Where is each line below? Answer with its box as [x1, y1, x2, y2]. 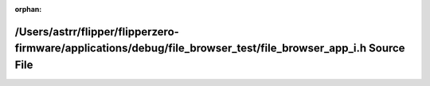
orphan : [14, 5, 42, 13]
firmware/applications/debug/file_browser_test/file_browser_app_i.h [14, 42, 367, 55]
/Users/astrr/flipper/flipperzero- [14, 24, 179, 39]
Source [368, 42, 405, 55]
